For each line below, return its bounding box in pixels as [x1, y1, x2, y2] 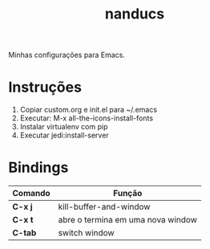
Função [113, 188, 143, 199]
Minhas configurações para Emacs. [8, 50, 126, 60]
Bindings [8, 158, 69, 177]
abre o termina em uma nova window [58, 214, 198, 226]
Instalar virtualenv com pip [19, 122, 108, 132]
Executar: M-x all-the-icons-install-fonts [19, 113, 154, 123]
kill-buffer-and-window [58, 202, 151, 213]
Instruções [8, 78, 83, 96]
